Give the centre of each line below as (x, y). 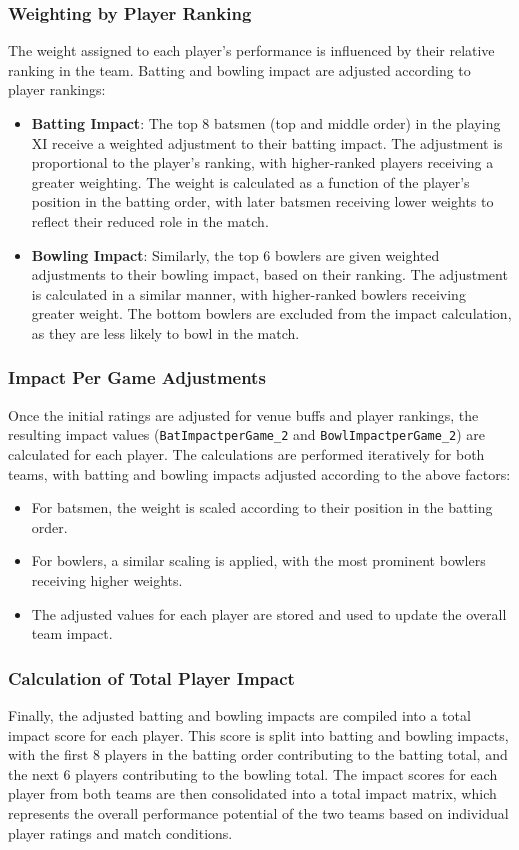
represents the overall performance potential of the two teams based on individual (258, 812)
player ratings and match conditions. (120, 832)
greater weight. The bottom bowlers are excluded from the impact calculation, (271, 313)
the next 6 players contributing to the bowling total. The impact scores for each (253, 773)
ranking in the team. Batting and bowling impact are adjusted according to (239, 69)
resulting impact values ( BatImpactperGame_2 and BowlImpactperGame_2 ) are (247, 434)
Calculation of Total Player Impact (151, 677)
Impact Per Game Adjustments (137, 377)
